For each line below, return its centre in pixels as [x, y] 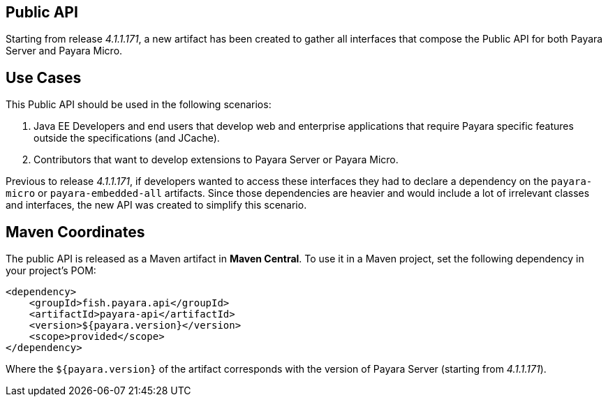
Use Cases [44, 77]
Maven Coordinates [75, 232]
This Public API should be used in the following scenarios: [139, 105]
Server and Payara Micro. [64, 51]
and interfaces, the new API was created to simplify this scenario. [156, 205]
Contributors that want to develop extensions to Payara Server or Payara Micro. [216, 160]
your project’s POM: [51, 271]
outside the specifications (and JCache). [127, 138]
